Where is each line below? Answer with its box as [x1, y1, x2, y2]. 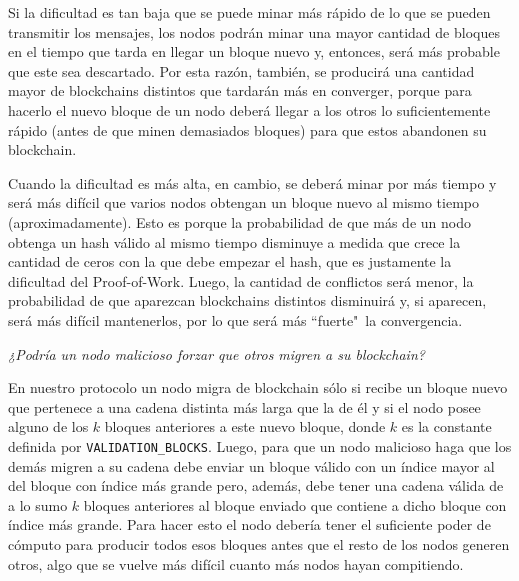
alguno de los [8, 416, 89, 437]
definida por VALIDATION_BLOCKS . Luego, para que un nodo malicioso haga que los [8, 435, 512, 456]
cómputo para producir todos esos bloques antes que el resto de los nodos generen [8, 533, 510, 554]
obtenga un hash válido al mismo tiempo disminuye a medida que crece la [8, 231, 461, 252]
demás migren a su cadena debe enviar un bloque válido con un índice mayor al [8, 455, 495, 476]
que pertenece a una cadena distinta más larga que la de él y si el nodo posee [8, 396, 481, 417]
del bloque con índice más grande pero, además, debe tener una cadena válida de [8, 475, 504, 496]
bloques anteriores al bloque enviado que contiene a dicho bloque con [83, 494, 507, 515]
